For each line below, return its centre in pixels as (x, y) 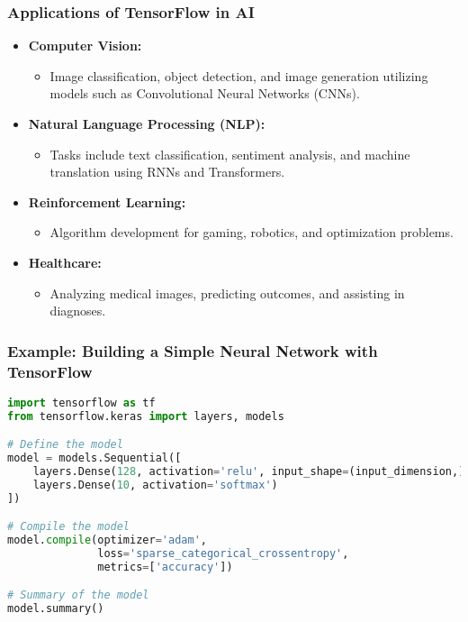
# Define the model (65, 445)
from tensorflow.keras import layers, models (146, 416)
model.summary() (56, 609)
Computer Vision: (85, 46)
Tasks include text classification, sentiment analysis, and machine (230, 154)
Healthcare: (65, 262)
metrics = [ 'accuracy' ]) (165, 567)
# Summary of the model (78, 595)
